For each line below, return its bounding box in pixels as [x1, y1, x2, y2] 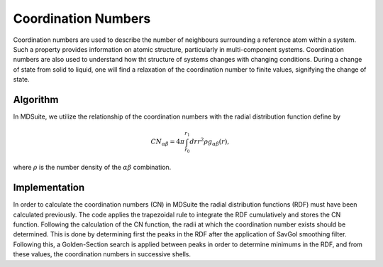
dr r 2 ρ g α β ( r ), [189, 136, 230, 148]
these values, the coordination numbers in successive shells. [13, 250, 191, 258]
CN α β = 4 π [150, 138, 185, 148]
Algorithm [13, 93, 59, 106]
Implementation [13, 182, 85, 194]
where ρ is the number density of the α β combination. [13, 163, 172, 172]
